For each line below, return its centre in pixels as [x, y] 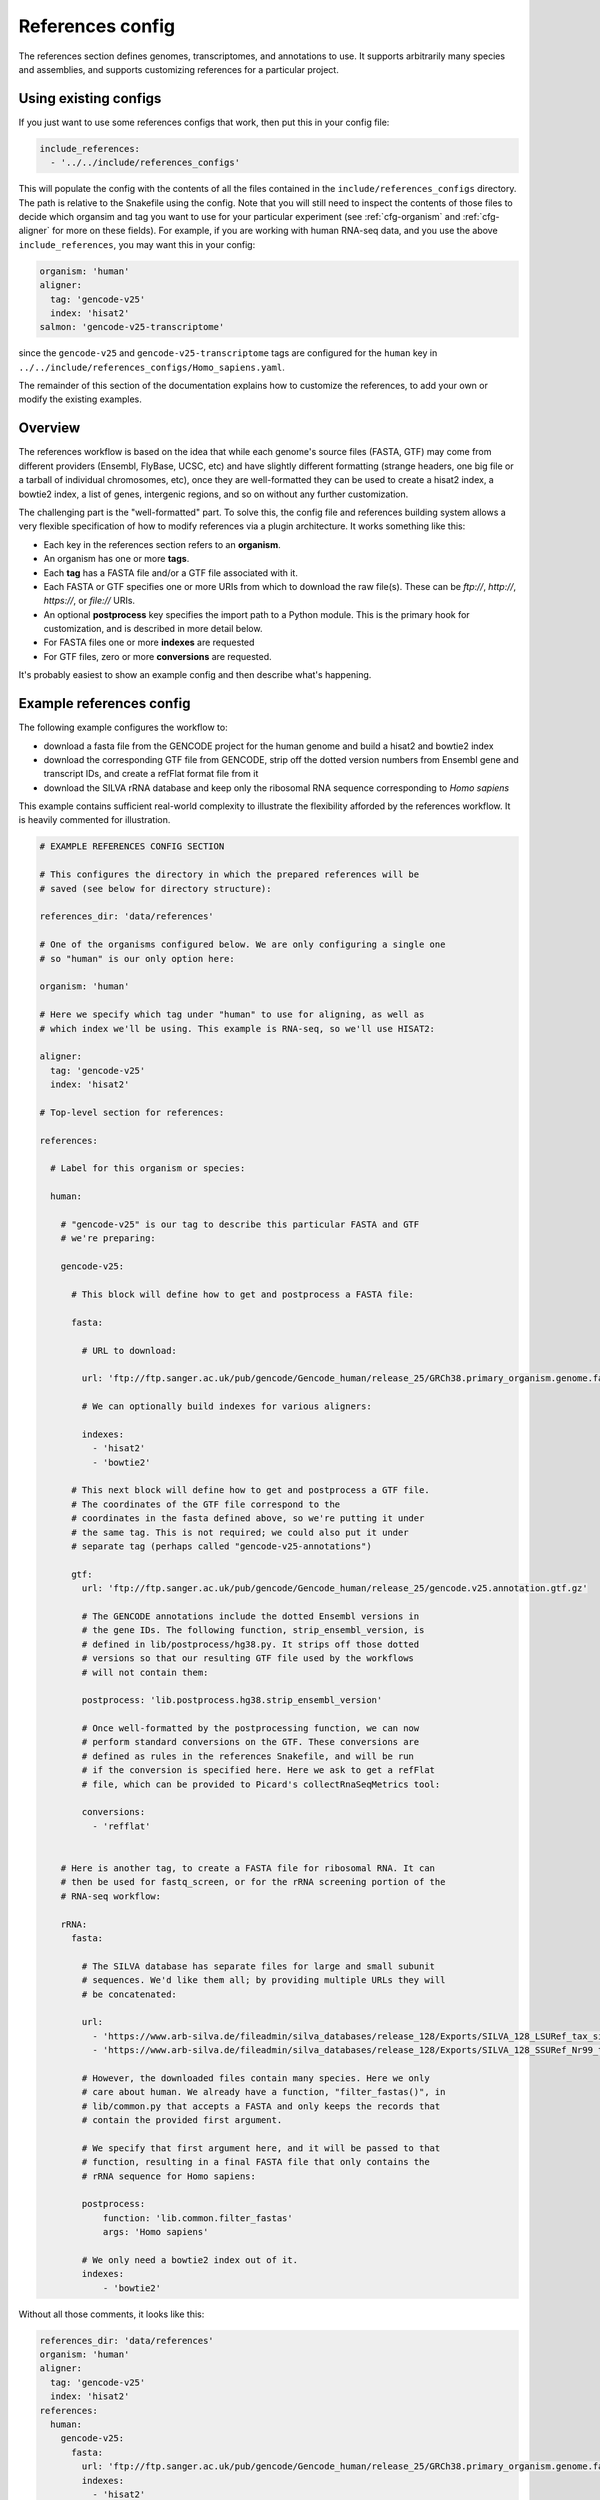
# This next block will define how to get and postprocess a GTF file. [250, 1490]
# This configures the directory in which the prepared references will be [229, 874]
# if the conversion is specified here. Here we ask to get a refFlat [258, 1770]
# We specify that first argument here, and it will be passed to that [261, 2148]
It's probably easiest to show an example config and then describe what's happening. [195, 675]
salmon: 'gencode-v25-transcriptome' [132, 327]
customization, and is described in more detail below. [153, 629]
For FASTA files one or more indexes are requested [149, 642]
